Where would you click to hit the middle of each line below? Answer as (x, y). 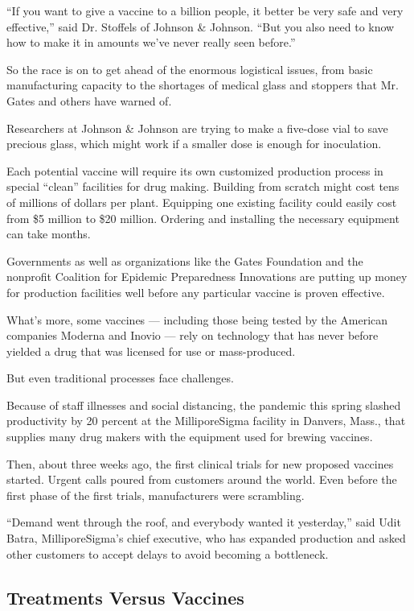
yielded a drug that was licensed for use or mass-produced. (151, 351)
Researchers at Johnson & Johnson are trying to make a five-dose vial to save (197, 128)
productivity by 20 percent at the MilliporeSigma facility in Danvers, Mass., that (206, 421)
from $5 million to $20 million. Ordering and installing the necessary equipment (203, 218)
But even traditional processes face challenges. (120, 378)
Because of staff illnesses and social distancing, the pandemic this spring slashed (204, 405)
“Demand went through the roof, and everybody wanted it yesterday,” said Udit (204, 522)
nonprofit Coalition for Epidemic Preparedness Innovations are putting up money (207, 277)
